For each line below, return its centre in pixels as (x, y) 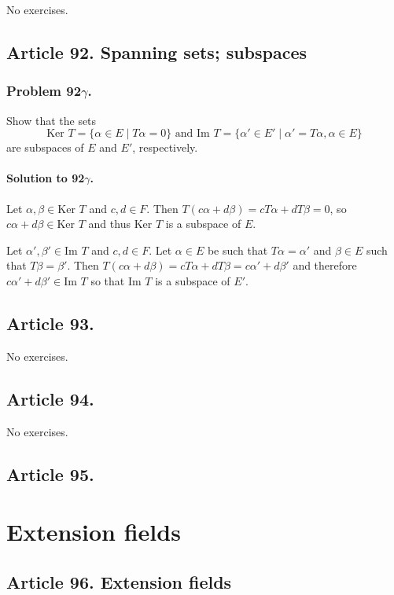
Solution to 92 (46, 178)
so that (108, 280)
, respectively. (165, 147)
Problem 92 (44, 91)
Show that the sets (52, 120)
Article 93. (50, 323)
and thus (109, 224)
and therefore (325, 265)
